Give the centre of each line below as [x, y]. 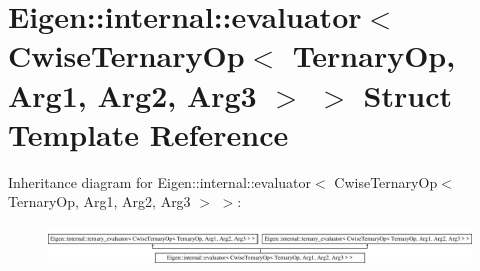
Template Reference [148, 133]
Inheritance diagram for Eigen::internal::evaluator [160, 181]
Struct [407, 94]
